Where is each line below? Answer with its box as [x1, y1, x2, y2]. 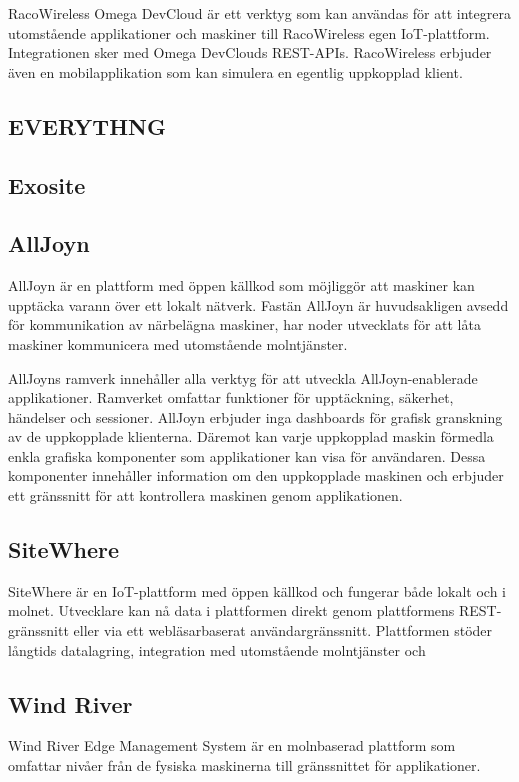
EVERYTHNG [8, 110, 166, 141]
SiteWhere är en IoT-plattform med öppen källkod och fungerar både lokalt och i [8, 580, 507, 601]
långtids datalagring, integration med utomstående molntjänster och [8, 639, 426, 660]
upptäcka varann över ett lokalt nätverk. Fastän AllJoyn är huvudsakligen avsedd [8, 294, 509, 315]
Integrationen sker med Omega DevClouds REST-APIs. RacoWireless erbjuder [8, 42, 492, 63]
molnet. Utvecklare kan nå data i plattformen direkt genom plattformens [8, 600, 455, 621]
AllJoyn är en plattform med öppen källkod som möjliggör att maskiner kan [8, 275, 475, 296]
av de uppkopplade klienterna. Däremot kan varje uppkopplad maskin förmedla [8, 426, 494, 447]
